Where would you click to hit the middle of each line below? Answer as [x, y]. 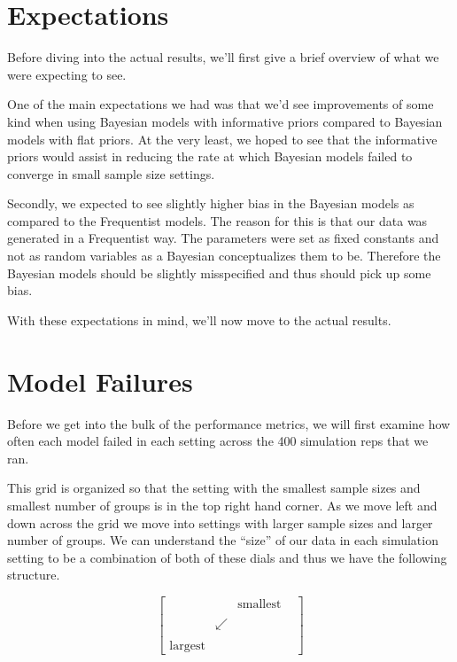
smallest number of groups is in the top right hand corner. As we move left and [222, 505]
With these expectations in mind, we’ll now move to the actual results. [199, 319]
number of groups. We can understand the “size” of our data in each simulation [223, 540]
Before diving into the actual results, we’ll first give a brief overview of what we [223, 57]
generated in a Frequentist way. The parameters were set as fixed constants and [223, 238]
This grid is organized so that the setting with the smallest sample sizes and [214, 488]
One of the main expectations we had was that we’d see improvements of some [221, 104]
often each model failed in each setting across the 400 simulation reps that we [218, 441]
